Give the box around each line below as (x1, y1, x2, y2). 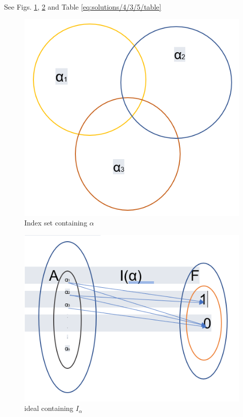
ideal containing (24, 403, 73, 413)
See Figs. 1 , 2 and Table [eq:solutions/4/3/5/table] (4, 2, 161, 12)
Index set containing (24, 217, 88, 228)
